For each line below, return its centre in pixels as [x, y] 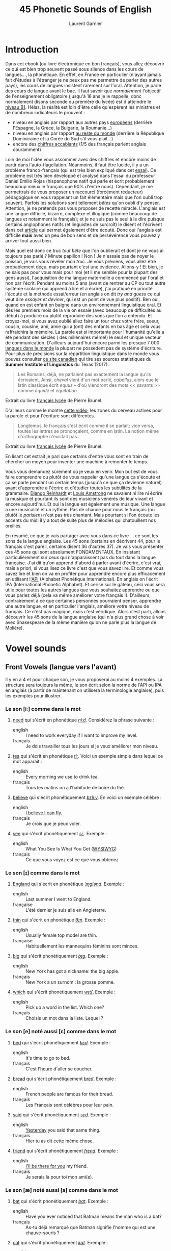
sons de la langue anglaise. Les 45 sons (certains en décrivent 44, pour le [83, 541]
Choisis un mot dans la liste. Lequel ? [64, 1018]
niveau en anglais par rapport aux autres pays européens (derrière [82, 122]
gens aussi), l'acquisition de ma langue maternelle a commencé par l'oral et [84, 278]
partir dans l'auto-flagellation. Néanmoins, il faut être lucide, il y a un [77, 165]
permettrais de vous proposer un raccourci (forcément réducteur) [74, 192]
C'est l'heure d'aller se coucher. [59, 1069]
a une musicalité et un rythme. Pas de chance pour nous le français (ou [80, 509]
